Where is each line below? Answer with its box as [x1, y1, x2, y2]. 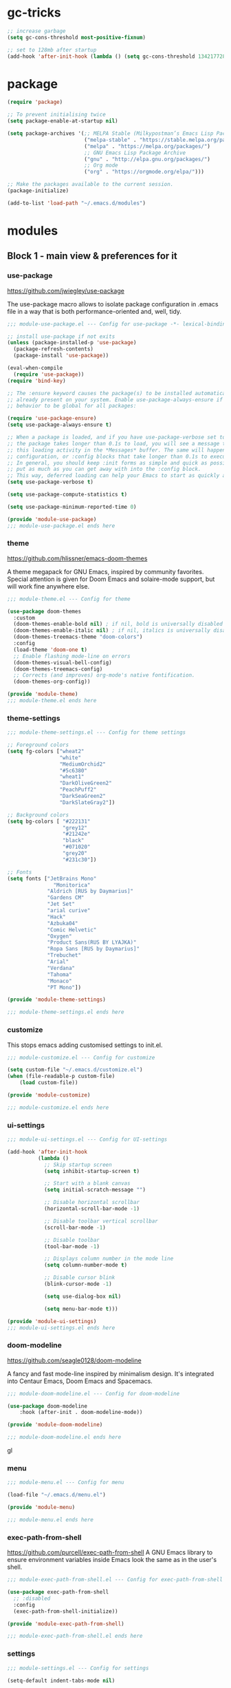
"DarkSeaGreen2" [59, 793, 107, 800]
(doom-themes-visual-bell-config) [13, 659, 112, 666]
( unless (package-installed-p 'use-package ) [7, 339, 137, 346]
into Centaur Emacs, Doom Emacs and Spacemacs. [7, 1377, 153, 1385]
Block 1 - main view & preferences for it [7, 250, 177, 262]
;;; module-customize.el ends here [7, 1104, 109, 1111]
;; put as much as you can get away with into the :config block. [7, 466, 201, 473]
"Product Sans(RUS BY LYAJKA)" [47, 939, 137, 946]
